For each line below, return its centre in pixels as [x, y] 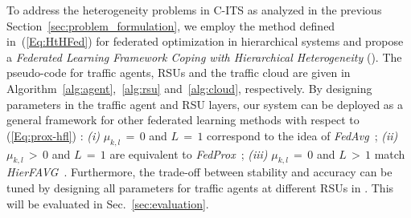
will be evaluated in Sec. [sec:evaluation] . [108, 203]
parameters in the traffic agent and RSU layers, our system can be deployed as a [205, 104]
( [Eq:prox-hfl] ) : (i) [53, 135]
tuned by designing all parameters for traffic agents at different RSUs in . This [200, 187]
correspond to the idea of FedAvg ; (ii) [302, 135]
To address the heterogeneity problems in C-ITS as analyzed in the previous [194, 10]
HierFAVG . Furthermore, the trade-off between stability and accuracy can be [199, 172]
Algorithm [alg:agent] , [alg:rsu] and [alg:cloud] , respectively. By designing [189, 88]
